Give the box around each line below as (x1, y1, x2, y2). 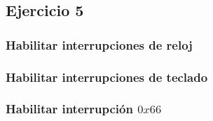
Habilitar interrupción (6, 100, 133, 118)
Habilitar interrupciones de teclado (6, 68, 208, 85)
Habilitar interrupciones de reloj (6, 36, 193, 53)
